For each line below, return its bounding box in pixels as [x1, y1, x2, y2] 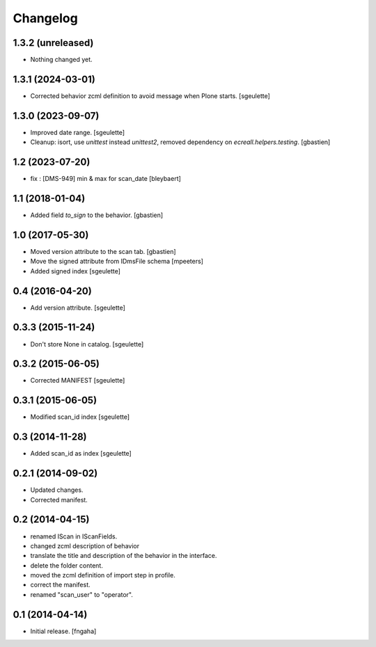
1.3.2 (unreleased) [13, 37, 94, 49]
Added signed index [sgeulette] [30, 266, 121, 275]
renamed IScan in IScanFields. [30, 532, 118, 541]
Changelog [13, 10, 78, 26]
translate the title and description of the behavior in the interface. [30, 552, 217, 560]
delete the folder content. [30, 561, 104, 570]
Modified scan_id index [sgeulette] [30, 413, 130, 421]
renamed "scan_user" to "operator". [30, 590, 134, 598]
